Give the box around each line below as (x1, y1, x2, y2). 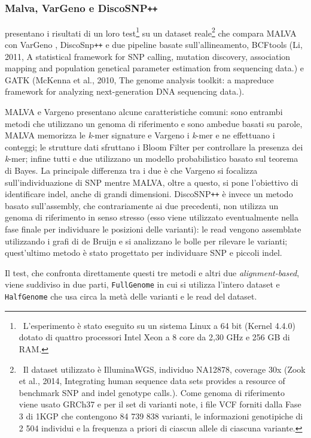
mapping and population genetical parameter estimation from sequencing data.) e (5, 62, 304, 74)
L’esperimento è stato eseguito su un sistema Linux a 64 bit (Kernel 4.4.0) (23, 319, 295, 331)
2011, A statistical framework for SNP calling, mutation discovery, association (5, 50, 291, 62)
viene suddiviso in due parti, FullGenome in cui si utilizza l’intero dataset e (5, 278, 280, 291)
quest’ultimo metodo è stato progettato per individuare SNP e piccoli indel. (5, 246, 282, 259)
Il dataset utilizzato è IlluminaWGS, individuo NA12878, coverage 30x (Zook (23, 363, 306, 375)
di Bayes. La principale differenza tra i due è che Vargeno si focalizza (5, 164, 258, 177)
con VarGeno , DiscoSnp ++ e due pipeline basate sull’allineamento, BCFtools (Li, (5, 38, 303, 51)
